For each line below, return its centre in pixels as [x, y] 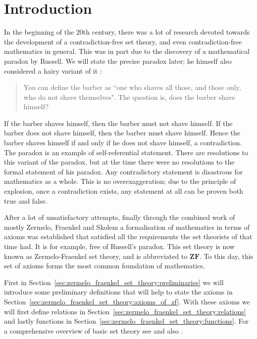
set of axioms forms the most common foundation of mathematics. [104, 266]
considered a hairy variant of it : [53, 70]
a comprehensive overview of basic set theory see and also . [94, 330]
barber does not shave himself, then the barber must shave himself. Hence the [122, 133]
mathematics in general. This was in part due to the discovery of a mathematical [127, 51]
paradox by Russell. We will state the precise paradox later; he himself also [118, 61]
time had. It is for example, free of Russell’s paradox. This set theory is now [119, 246]
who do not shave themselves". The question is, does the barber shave [129, 97]
